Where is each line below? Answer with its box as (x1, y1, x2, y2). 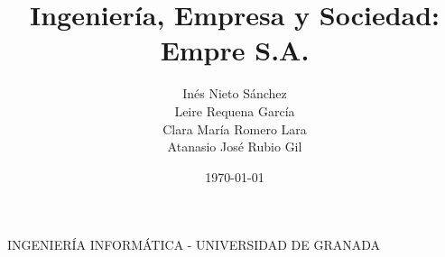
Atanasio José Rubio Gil (167, 137, 302, 156)
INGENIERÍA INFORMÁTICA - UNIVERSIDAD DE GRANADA (7, 235, 380, 254)
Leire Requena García (174, 101, 295, 120)
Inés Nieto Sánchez (182, 84, 287, 103)
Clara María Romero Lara (162, 119, 307, 138)
